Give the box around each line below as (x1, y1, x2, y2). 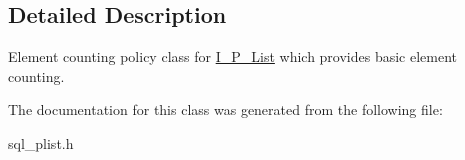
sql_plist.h (8, 132, 74, 153)
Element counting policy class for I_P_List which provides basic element (8, 46, 458, 67)
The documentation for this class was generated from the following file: (8, 99, 443, 120)
